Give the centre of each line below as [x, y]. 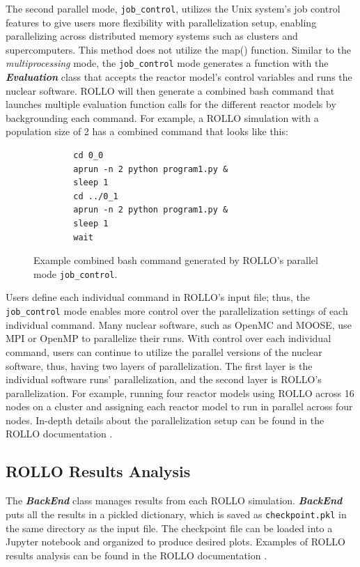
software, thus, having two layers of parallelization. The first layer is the [159, 365]
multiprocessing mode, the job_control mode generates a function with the [167, 63]
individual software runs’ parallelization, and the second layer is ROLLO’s [164, 379]
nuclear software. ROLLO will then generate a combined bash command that [170, 90]
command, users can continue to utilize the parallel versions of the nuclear [164, 351]
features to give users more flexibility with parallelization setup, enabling [161, 22]
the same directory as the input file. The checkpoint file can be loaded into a [169, 528]
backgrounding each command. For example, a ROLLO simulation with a [162, 117]
